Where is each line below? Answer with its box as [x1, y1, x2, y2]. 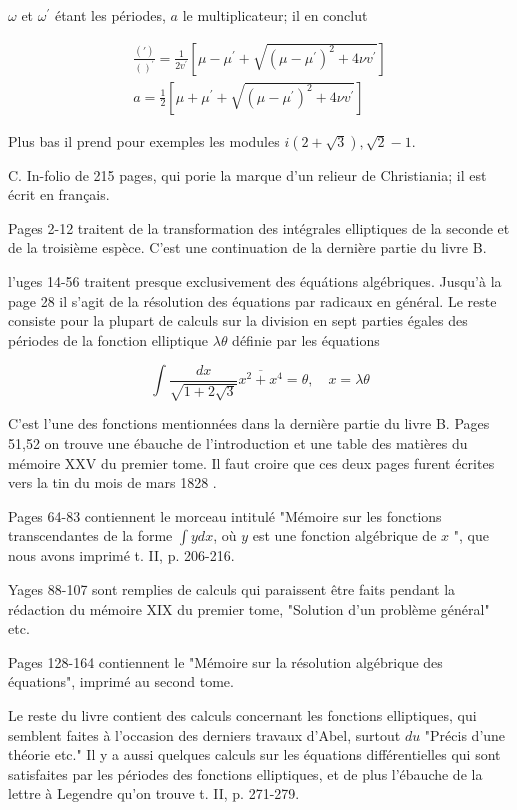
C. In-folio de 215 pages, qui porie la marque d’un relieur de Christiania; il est [8, 164, 487, 185]
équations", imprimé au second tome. [8, 671, 234, 692]
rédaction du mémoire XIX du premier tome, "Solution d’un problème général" [8, 598, 490, 619]
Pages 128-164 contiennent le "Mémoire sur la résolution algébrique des [8, 651, 443, 672]
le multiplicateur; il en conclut [182, 5, 368, 25]
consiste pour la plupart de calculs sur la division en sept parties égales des [8, 310, 468, 331]
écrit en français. [8, 184, 110, 205]
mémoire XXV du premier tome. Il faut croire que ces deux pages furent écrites [8, 452, 495, 473]
